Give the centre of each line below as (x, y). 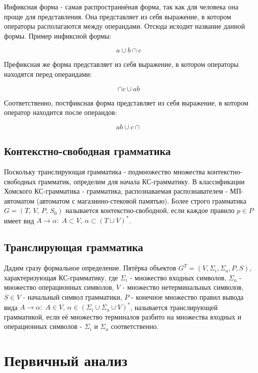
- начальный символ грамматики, (73, 297)
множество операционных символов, (59, 287)
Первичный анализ (66, 360)
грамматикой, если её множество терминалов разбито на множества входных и (123, 316)
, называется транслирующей (174, 307)
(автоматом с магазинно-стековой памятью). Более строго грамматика (141, 200)
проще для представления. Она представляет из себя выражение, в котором (118, 16)
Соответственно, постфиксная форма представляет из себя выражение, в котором (126, 102)
